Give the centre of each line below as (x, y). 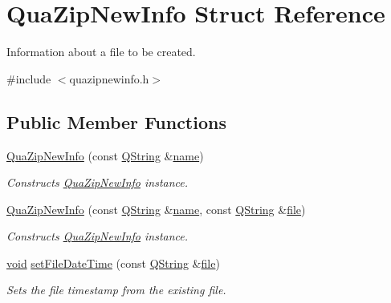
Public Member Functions (116, 121)
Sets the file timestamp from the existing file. (116, 290)
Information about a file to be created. (101, 52)
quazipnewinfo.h (109, 78)
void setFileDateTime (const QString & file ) (113, 263)
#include (29, 78)
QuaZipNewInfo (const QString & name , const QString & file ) (156, 209)
